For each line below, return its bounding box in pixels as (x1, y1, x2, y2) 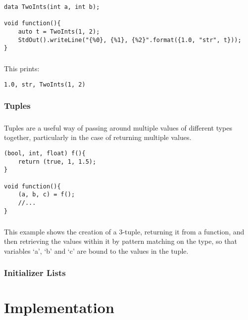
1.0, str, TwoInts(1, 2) (4, 81, 86, 88)
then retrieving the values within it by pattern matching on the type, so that (4, 236, 237, 246)
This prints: (4, 63, 40, 74)
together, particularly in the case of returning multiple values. (4, 132, 192, 142)
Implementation (4, 297, 114, 318)
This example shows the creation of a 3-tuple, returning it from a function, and (4, 226, 245, 236)
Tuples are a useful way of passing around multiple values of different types (4, 122, 233, 133)
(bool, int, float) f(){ (4, 149, 86, 157)
